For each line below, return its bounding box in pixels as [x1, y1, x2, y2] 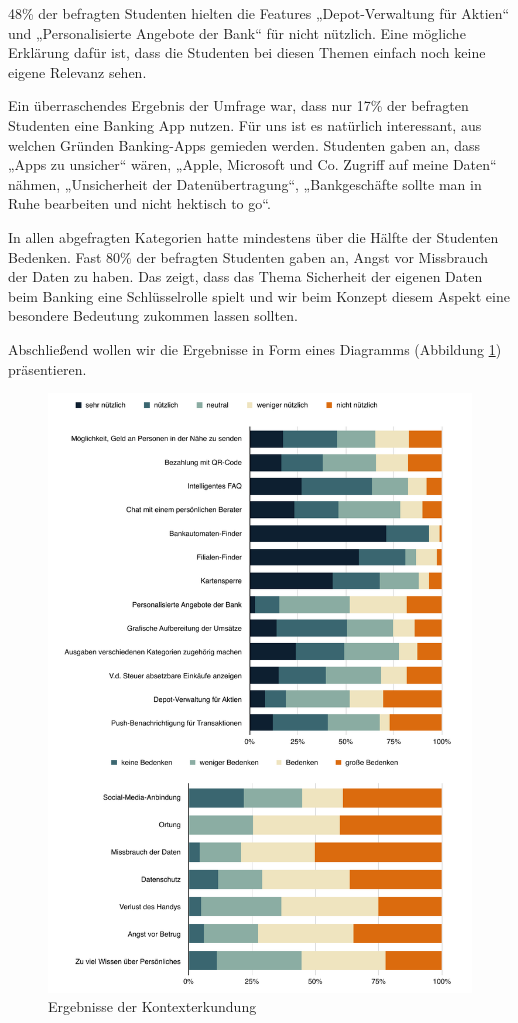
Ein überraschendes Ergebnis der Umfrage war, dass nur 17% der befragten [8, 95, 469, 116]
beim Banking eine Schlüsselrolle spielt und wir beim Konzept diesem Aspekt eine [8, 285, 510, 306]
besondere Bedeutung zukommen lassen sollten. [8, 305, 298, 326]
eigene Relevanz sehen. [8, 61, 147, 82]
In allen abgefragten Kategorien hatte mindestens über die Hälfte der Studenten [8, 226, 499, 247]
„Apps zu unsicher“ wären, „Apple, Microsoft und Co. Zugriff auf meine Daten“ [8, 154, 497, 175]
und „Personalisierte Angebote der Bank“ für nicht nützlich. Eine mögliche [8, 22, 466, 43]
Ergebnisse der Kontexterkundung [48, 996, 257, 1017]
